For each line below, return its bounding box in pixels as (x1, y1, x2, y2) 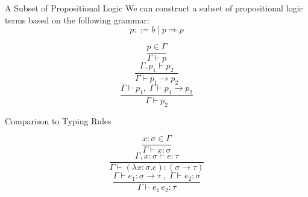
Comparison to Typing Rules (5, 114, 112, 127)
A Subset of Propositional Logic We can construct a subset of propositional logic (5, 2, 303, 14)
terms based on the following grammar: (5, 13, 149, 26)
